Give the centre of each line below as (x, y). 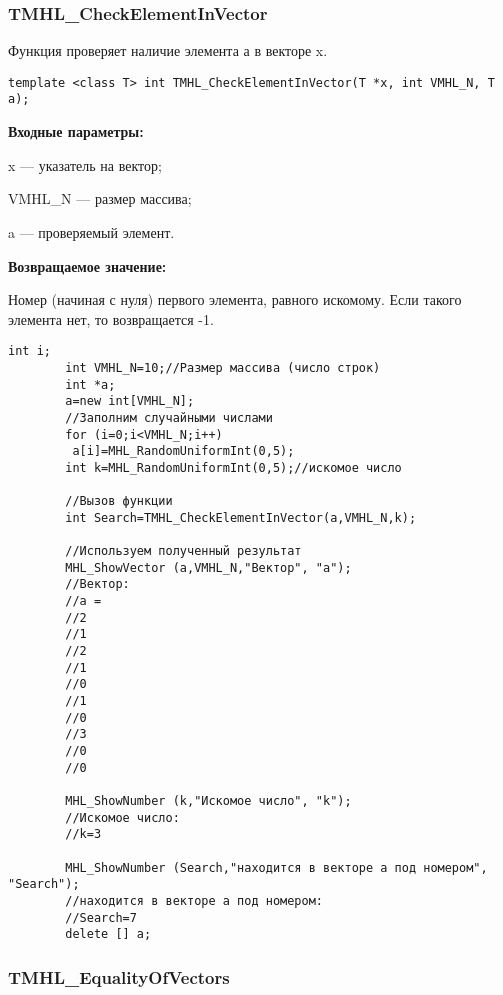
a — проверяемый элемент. (91, 231)
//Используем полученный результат (183, 551)
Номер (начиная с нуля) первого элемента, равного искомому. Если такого (235, 299)
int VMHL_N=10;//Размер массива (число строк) (223, 367)
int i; (29, 351)
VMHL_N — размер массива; (100, 198)
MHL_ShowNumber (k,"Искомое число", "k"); (208, 801)
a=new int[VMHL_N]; (130, 401)
